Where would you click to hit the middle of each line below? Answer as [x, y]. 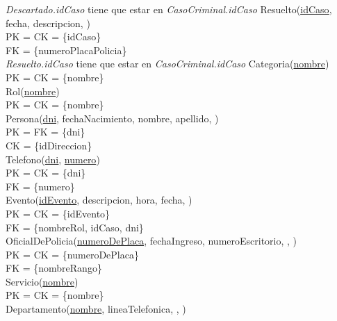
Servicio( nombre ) [42, 281]
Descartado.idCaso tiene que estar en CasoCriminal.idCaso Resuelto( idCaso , [169, 9]
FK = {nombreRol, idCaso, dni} [75, 227]
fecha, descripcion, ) [48, 23]
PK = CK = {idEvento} [58, 213]
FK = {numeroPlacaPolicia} [66, 50]
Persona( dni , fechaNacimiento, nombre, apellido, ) [112, 118]
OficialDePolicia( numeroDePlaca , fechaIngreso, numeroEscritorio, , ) [151, 241]
